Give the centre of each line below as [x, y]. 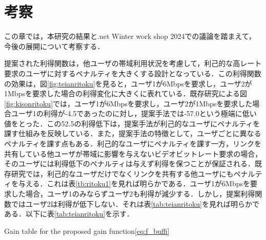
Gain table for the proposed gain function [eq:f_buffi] [87, 231]
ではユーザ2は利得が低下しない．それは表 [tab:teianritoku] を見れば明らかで [135, 203]
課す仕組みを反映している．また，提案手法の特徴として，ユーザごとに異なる [133, 133]
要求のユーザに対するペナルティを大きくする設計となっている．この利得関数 [133, 73]
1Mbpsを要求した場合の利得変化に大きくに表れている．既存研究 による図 [126, 93]
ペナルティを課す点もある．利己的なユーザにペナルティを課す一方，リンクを [133, 144]
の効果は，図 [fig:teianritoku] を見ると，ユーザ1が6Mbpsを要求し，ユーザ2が [128, 83]
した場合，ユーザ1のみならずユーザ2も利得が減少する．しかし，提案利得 [133, 194]
